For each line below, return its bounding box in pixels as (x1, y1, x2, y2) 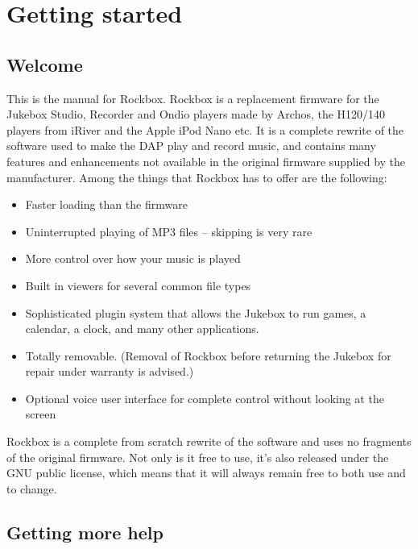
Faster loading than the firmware (25, 196, 188, 213)
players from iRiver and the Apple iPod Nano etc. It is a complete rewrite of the (6, 121, 404, 138)
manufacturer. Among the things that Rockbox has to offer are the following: (6, 168, 387, 185)
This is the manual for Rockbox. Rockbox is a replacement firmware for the (6, 89, 379, 106)
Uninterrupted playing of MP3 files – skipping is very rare (25, 223, 312, 239)
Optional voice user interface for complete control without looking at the (25, 389, 384, 406)
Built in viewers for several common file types (25, 277, 251, 293)
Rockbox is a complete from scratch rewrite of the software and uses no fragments (6, 433, 412, 450)
